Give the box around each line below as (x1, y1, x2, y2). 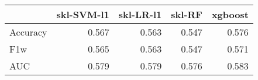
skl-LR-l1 (118, 8, 162, 21)
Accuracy (9, 25, 47, 39)
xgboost (211, 8, 249, 21)
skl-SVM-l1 (56, 8, 109, 21)
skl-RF (171, 8, 202, 21)
